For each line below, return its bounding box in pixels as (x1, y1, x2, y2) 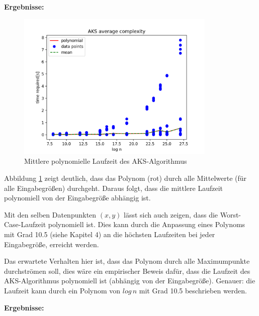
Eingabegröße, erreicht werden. (4, 239, 99, 249)
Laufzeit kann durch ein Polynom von (4, 285, 121, 295)
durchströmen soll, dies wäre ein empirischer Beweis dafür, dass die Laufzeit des (4, 265, 250, 276)
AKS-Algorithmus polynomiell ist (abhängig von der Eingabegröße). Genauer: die (4, 275, 255, 286)
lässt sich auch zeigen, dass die (124, 209, 218, 220)
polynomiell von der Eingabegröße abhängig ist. (4, 192, 151, 203)
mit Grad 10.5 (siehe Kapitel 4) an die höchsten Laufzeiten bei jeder (4, 229, 215, 240)
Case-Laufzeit (4, 219, 46, 230)
